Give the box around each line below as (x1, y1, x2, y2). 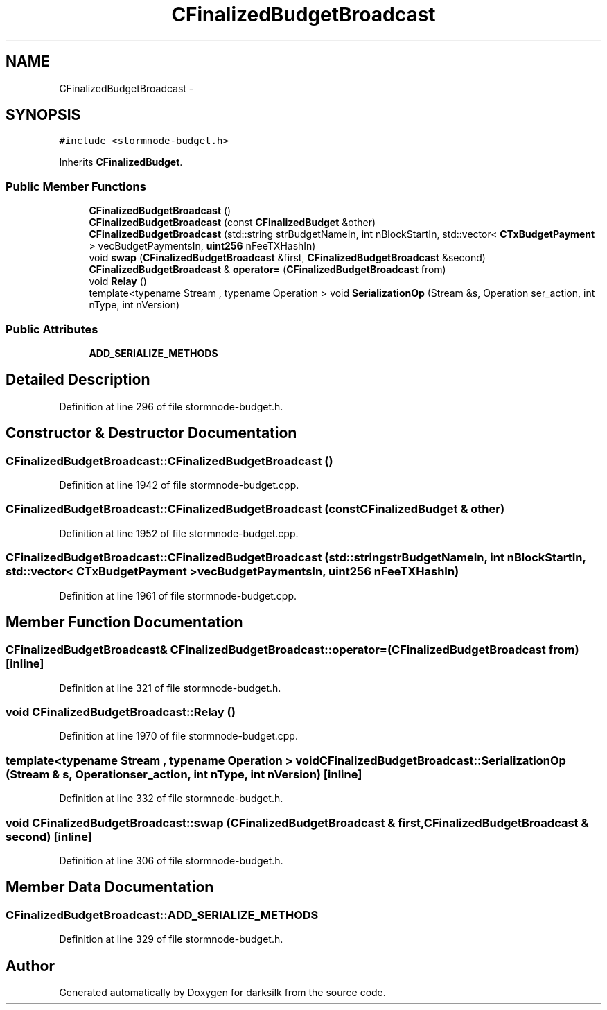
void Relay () (89, 275, 147, 288)
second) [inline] (6, 829, 92, 844)
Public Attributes (6, 322, 98, 336)
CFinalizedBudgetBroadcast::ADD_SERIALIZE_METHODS (6, 907, 319, 922)
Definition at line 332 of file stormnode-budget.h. (59, 792, 283, 805)
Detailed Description (6, 371, 150, 389)
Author (6, 957, 55, 975)
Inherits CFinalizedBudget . (59, 156, 183, 168)
